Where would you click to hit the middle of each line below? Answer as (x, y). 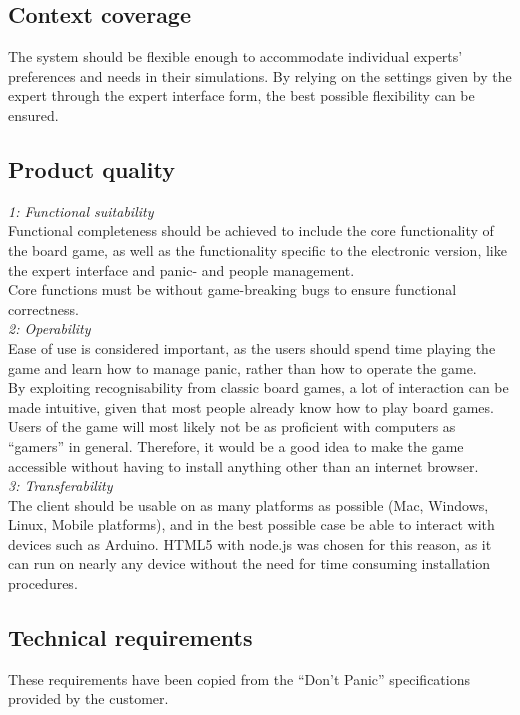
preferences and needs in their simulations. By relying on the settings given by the (260, 75)
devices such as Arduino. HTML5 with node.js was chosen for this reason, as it (250, 543)
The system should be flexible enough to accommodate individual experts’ (235, 56)
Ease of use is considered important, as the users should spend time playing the (252, 347)
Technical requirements (130, 637)
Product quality (91, 168)
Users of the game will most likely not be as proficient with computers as (232, 426)
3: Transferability (60, 485)
